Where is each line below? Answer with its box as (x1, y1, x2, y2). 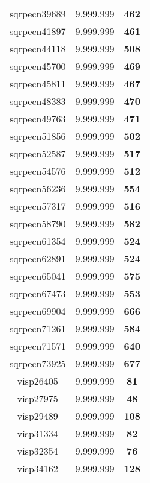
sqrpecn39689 (10, 7, 66, 21)
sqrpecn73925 (10, 356, 66, 370)
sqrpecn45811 (10, 77, 66, 90)
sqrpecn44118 (10, 42, 66, 55)
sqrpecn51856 (10, 129, 66, 143)
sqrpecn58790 (10, 216, 66, 230)
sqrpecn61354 (10, 234, 66, 248)
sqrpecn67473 (10, 286, 66, 300)
